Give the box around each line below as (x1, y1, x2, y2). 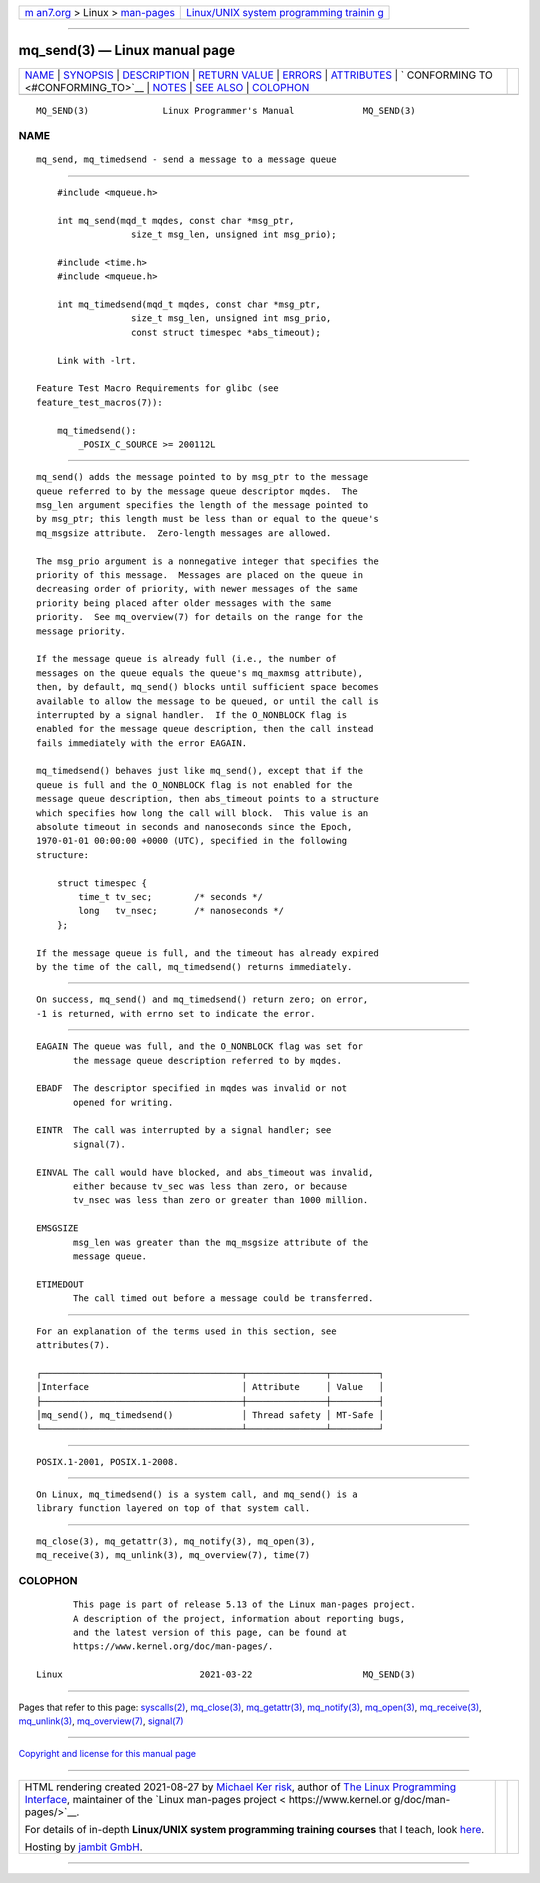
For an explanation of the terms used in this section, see (36, 1325, 337, 1337)
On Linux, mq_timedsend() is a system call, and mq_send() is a (36, 1489, 359, 1500)
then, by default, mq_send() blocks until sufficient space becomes (36, 681, 379, 693)
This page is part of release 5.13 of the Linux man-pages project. (73, 1599, 416, 1610)
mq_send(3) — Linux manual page (18, 42, 235, 59)
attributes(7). (36, 1339, 111, 1350)
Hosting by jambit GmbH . (24, 1840, 144, 1854)
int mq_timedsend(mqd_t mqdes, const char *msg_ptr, (56, 298, 322, 310)
